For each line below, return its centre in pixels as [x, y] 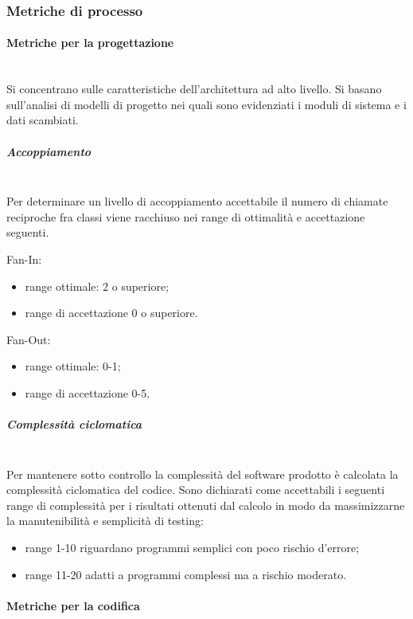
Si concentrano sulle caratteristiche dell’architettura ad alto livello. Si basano [194, 89]
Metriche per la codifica [73, 605]
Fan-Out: [29, 339]
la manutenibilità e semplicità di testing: [105, 521]
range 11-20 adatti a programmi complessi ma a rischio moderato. [186, 574]
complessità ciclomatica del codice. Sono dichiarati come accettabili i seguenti [196, 490]
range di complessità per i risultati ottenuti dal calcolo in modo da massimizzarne [206, 505]
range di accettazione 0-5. [88, 392]
